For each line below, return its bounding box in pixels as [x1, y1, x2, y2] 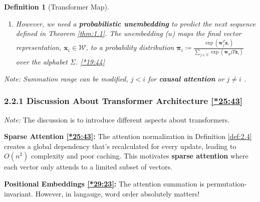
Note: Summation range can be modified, [4, 73, 128, 83]
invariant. [4, 188, 34, 198]
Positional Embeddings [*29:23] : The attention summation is [4, 178, 204, 189]
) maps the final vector [172, 28, 241, 38]
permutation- [206, 178, 247, 189]
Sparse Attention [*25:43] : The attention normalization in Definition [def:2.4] [4, 131, 252, 141]
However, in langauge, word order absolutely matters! [35, 188, 200, 198]
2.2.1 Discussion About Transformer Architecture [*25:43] [4, 94, 243, 107]
